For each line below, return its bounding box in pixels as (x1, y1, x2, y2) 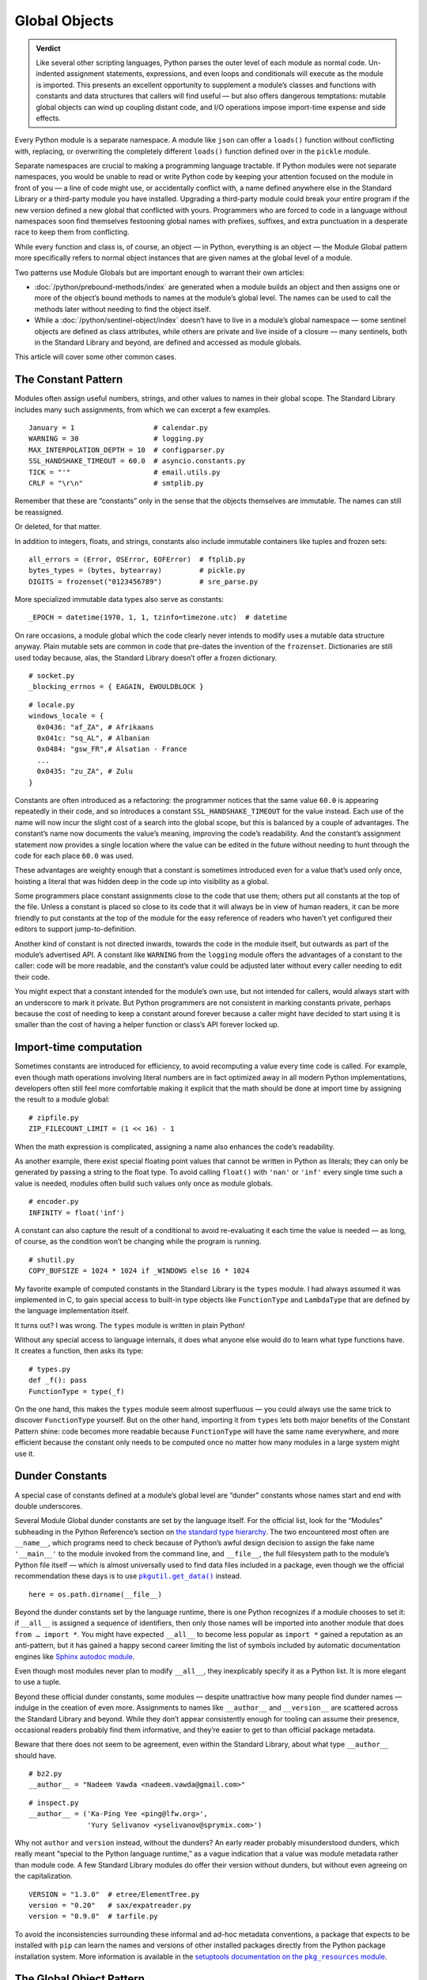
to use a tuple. (14, 1677, 62, 1687)
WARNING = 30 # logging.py (28, 434, 205, 444)
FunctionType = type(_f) (28, 1387, 125, 1396)
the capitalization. (14, 1871, 73, 1881)
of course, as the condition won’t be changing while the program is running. (14, 1236, 262, 1247)
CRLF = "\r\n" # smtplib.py (28, 478, 205, 487)
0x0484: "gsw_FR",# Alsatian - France (36, 744, 187, 754)
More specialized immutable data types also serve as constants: (14, 595, 225, 604)
